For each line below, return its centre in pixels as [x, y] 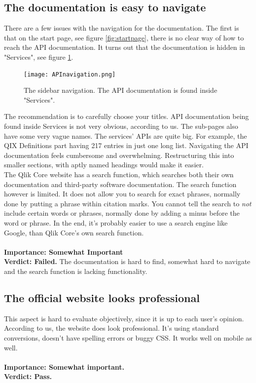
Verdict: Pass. [28, 376]
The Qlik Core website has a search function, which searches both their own [119, 174]
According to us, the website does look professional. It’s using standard [111, 328]
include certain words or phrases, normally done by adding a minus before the [122, 213]
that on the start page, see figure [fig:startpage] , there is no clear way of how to [124, 37]
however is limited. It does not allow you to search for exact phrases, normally [122, 194]
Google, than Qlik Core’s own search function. [74, 232]
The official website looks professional [102, 297]
